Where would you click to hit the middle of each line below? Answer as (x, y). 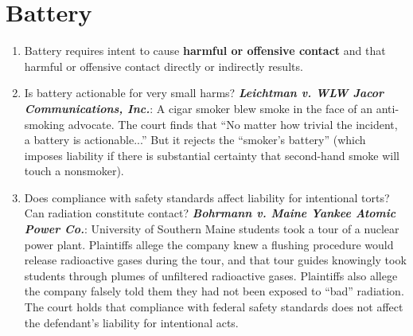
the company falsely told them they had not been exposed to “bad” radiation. (214, 291)
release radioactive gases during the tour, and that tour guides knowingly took (215, 260)
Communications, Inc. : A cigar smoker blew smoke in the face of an (199, 108)
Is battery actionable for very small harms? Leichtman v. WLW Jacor (204, 93)
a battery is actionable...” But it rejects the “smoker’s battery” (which (195, 140)
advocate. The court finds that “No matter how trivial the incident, (233, 124)
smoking (45, 124)
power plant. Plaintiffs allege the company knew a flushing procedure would (209, 244)
